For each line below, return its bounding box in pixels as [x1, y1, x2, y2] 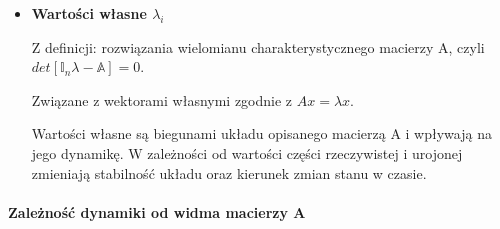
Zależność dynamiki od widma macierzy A [8, 201, 306, 222]
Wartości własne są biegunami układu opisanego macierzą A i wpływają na [31, 123, 492, 144]
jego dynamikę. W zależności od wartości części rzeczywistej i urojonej [31, 142, 463, 163]
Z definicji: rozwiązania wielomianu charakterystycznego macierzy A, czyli [31, 36, 485, 57]
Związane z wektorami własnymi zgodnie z [31, 89, 293, 110]
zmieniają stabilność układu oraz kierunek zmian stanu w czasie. [31, 162, 427, 183]
